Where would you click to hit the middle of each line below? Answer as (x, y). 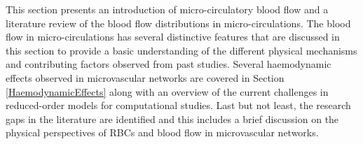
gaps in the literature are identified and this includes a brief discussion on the (172, 118)
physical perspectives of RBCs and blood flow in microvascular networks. (162, 132)
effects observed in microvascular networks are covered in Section (145, 77)
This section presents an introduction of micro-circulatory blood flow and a (167, 9)
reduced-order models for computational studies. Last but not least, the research (178, 105)
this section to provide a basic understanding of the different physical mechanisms (181, 50)
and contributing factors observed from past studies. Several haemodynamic (169, 64)
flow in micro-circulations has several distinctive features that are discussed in (173, 37)
